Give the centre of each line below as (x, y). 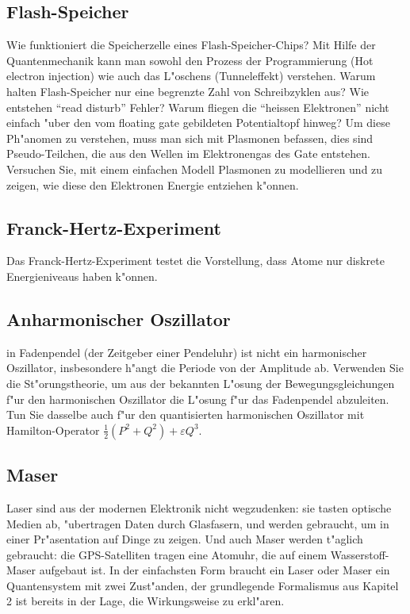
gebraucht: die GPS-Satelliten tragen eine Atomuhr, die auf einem (167, 554)
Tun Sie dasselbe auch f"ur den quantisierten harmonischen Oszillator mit (186, 414)
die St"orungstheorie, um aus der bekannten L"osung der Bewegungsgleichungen (201, 383)
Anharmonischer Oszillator (119, 319)
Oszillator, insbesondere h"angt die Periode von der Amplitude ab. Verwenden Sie (205, 368)
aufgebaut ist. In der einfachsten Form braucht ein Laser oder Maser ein (215, 570)
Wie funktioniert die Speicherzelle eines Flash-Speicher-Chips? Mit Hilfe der (191, 45)
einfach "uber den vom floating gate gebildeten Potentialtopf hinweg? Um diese (198, 123)
